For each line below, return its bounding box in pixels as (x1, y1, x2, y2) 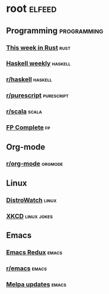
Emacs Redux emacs (6, 248, 63, 256)
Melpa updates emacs (6, 280, 67, 288)
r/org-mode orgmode (6, 160, 63, 168)
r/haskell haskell (6, 75, 52, 83)
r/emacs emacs (6, 264, 47, 273)
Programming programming (6, 26, 104, 36)
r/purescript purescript (6, 91, 69, 100)
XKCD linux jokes (6, 212, 53, 220)
